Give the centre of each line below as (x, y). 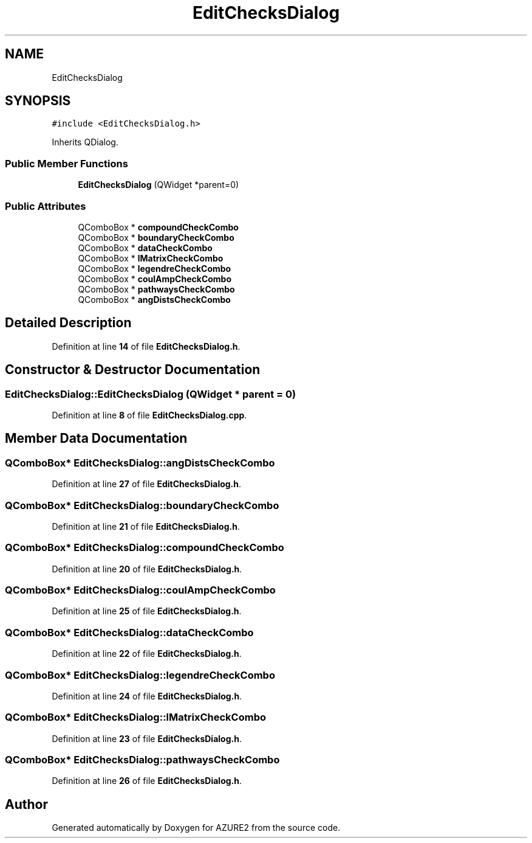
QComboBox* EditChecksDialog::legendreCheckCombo (140, 675)
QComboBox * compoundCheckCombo (158, 227)
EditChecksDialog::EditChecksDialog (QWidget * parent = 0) (151, 394)
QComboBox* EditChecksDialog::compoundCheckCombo (145, 548)
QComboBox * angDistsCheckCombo (154, 299)
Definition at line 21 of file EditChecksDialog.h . (146, 526)
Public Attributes (46, 206)
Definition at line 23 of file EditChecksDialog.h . (147, 738)
